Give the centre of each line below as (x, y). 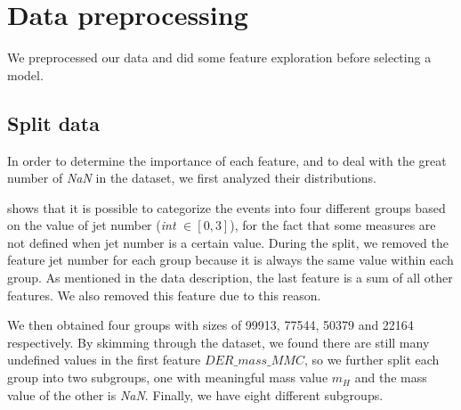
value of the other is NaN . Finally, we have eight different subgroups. (195, 394)
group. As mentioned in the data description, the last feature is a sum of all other (230, 278)
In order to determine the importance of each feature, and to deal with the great (227, 160)
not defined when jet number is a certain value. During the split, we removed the (228, 242)
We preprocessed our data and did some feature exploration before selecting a (219, 57)
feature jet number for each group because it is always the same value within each (230, 260)
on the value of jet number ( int (92, 225)
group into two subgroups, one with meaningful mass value (168, 377)
